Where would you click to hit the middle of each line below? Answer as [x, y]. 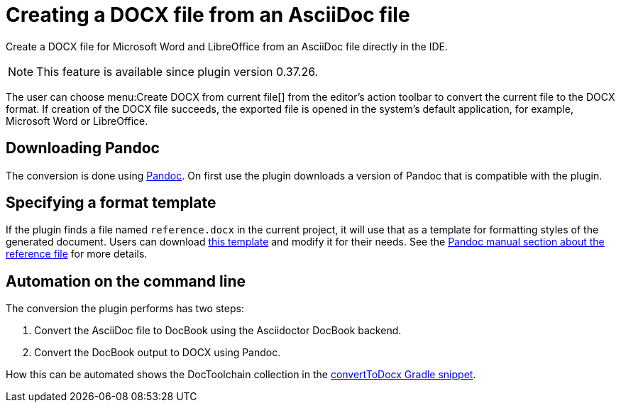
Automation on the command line [126, 281]
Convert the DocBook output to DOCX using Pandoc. [158, 353]
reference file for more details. [77, 254]
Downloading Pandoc [83, 148]
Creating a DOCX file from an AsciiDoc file [208, 15]
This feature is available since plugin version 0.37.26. [177, 71]
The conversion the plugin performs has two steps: [125, 309]
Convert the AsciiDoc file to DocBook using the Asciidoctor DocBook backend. [218, 331]
